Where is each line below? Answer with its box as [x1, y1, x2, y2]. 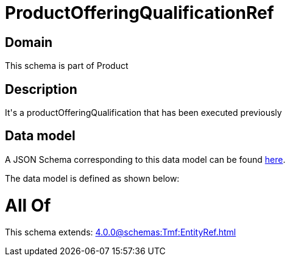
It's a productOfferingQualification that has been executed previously [5, 107, 282, 118]
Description [5, 81, 77, 97]
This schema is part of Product [5, 60, 129, 71]
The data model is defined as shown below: [5, 173, 180, 184]
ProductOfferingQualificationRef [5, 2, 274, 23]
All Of [5, 195, 51, 216]
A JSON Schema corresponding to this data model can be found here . [5, 154, 286, 165]
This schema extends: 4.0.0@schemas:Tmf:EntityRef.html [5, 227, 236, 238]
